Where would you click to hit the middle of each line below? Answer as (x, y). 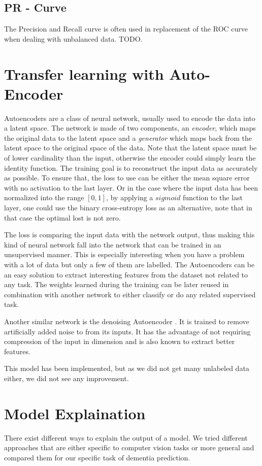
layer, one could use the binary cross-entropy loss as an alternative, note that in (128, 208)
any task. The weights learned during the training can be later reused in (117, 284)
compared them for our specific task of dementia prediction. (97, 457)
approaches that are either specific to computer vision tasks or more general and (129, 447)
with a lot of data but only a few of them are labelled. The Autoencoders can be (129, 265)
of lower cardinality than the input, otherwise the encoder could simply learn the (130, 158)
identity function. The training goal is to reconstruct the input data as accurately (131, 167)
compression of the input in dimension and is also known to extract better (120, 341)
